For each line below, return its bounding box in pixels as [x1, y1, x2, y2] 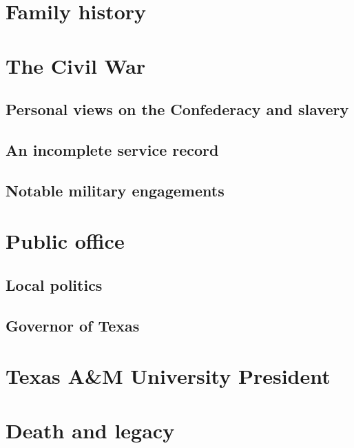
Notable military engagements [6, 179, 225, 201]
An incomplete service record [6, 139, 219, 160]
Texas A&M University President [6, 362, 331, 390]
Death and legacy [6, 416, 175, 444]
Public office [6, 227, 125, 255]
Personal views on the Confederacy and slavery [6, 99, 349, 120]
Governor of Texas [6, 314, 140, 336]
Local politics [6, 274, 103, 295]
